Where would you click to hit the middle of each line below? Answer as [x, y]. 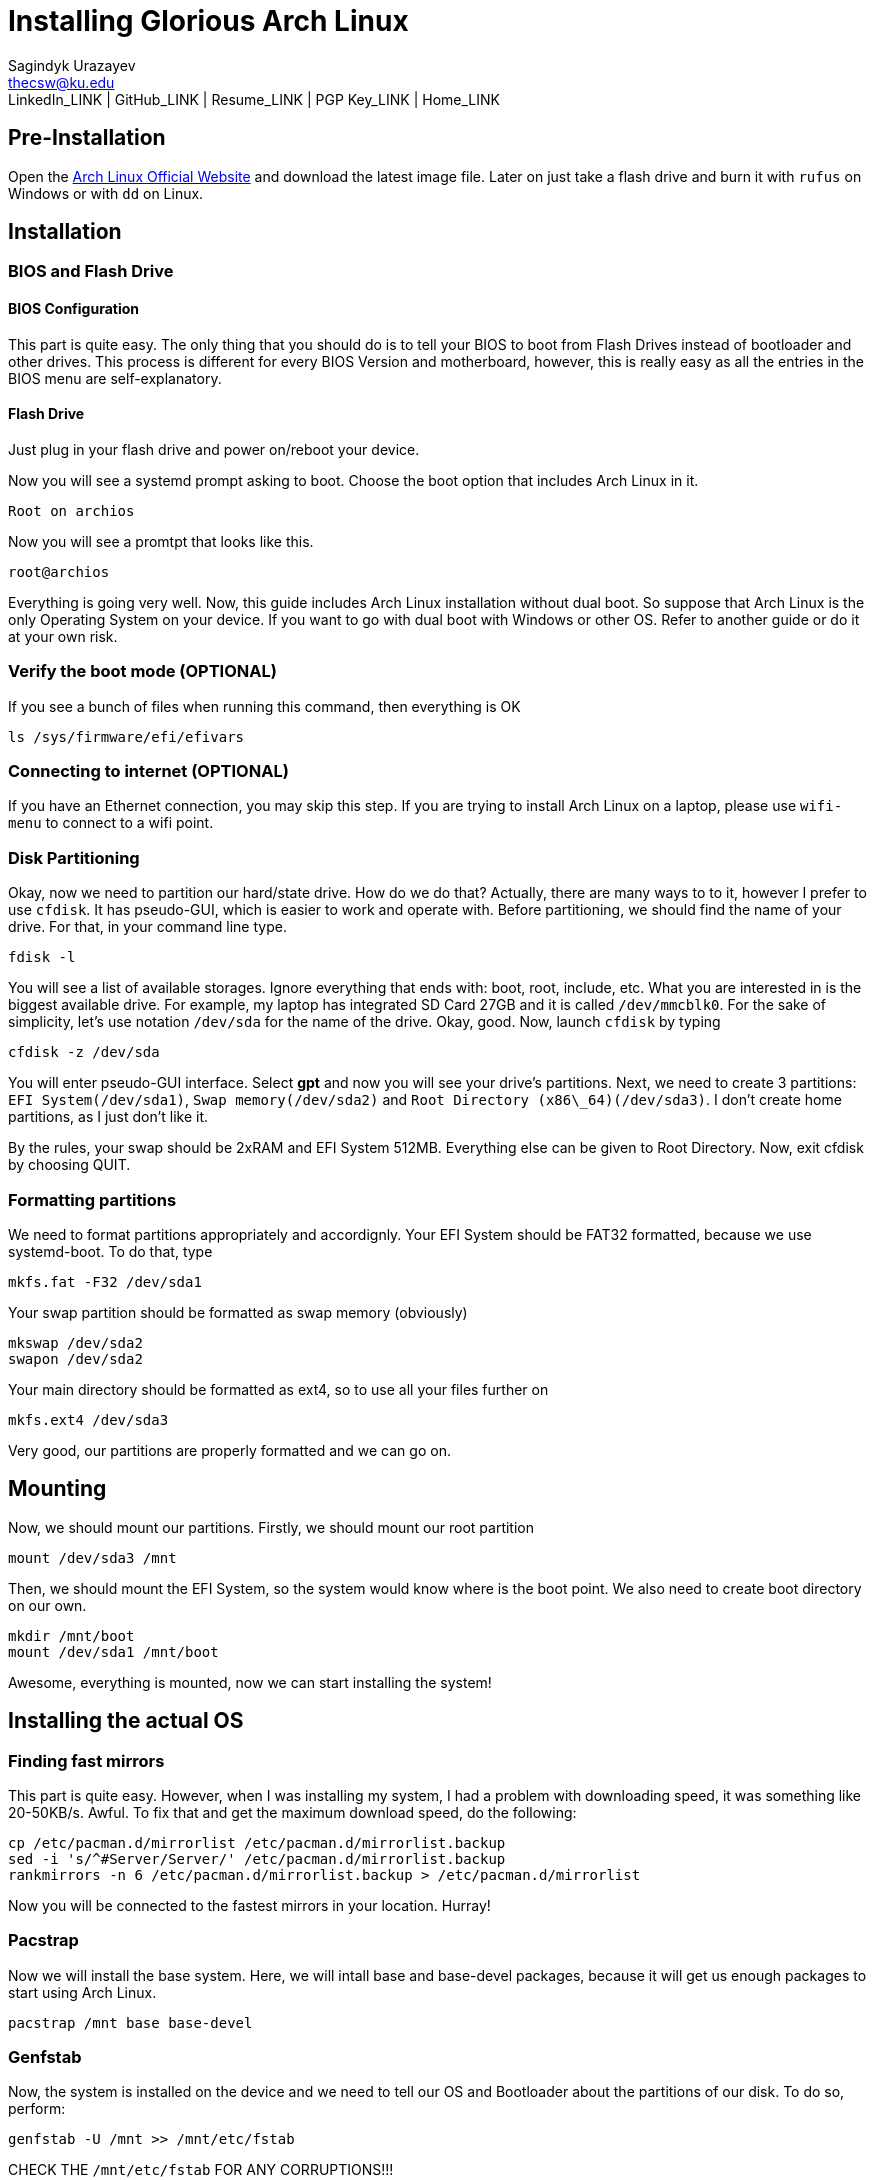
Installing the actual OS [126, 1721]
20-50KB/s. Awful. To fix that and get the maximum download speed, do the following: [292, 1812]
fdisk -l [42, 957]
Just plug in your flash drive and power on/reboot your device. [214, 449]
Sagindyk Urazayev [72, 65]
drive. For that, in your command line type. [147, 927]
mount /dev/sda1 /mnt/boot [113, 1651]
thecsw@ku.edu [61, 82]
